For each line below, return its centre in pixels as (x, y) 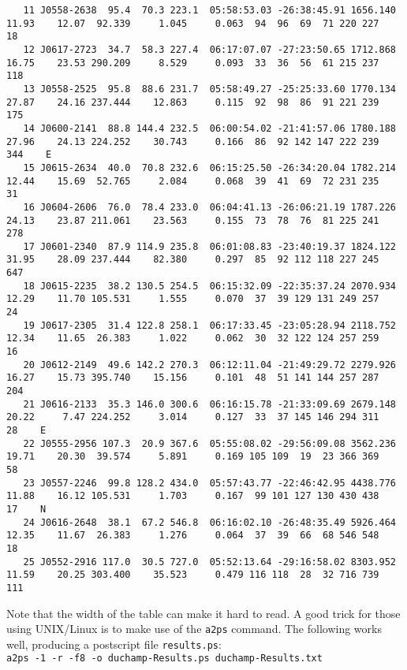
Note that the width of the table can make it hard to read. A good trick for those (203, 613)
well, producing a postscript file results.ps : (114, 644)
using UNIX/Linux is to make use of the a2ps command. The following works (194, 629)
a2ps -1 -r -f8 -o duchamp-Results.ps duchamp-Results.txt (164, 659)
